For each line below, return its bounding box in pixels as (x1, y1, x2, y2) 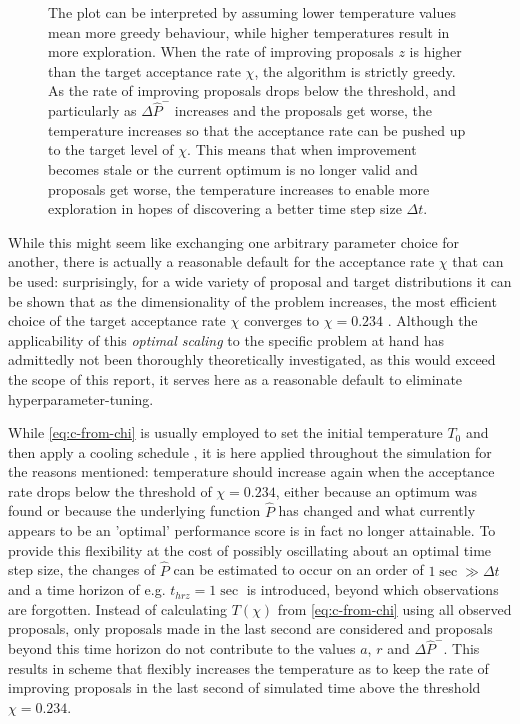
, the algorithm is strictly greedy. (254, 60, 456, 81)
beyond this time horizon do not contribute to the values (8, 638, 356, 659)
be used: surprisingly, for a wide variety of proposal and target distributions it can (8, 270, 512, 291)
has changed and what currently (278, 500, 476, 521)
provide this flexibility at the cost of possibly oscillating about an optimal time (8, 539, 492, 560)
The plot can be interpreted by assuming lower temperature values (48, 2, 456, 22)
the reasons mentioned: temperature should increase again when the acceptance (8, 461, 495, 482)
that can (452, 251, 504, 272)
